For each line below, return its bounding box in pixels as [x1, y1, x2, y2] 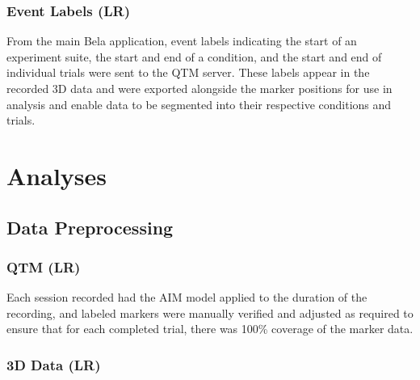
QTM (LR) [6, 256, 81, 277]
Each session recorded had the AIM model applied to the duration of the [6, 289, 367, 306]
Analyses [6, 158, 107, 192]
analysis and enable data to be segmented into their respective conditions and [6, 95, 392, 112]
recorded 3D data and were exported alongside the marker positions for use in [6, 80, 393, 96]
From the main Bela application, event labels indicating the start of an [6, 32, 357, 49]
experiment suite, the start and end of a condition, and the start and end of [6, 48, 382, 65]
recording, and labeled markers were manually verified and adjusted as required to [6, 304, 414, 321]
